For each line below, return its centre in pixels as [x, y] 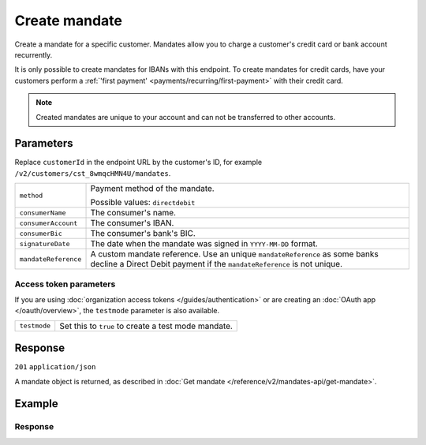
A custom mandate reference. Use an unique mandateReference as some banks [234, 254]
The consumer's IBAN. [132, 223]
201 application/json [55, 367]
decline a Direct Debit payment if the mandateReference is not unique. [217, 264]
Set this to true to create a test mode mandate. [146, 326]
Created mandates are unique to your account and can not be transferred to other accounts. [186, 117]
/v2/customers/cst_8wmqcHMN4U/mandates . [93, 173]
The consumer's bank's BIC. [143, 234]
